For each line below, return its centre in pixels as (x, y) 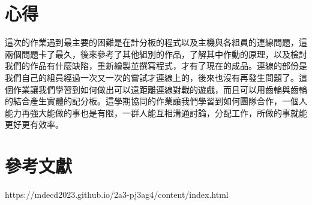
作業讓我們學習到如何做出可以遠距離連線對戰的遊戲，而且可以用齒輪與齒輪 (160, 89)
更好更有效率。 (34, 124)
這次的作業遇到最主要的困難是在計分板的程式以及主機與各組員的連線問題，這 (156, 42)
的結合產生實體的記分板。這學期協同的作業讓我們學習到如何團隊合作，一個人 (156, 101)
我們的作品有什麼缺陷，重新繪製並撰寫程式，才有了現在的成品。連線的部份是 (156, 66)
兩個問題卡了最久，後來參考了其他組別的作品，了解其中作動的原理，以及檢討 (156, 54)
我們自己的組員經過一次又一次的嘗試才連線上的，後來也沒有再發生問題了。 (152, 77)
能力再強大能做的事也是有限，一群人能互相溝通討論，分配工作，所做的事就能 (156, 112)
